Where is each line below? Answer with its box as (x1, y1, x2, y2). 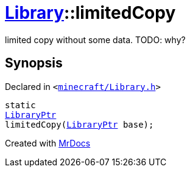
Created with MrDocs (5, 137, 91, 148)
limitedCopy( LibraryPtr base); (5, 119, 154, 129)
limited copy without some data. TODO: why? (5, 34, 186, 45)
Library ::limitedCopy (5, 2, 176, 23)
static (5, 100, 36, 110)
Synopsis (5, 55, 63, 71)
